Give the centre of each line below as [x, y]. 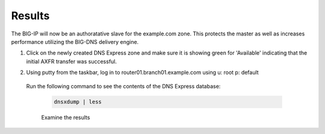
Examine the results [66, 118]
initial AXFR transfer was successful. [72, 61]
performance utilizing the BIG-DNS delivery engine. [75, 41]
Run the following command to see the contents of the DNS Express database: [123, 86]
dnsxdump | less [78, 102]
